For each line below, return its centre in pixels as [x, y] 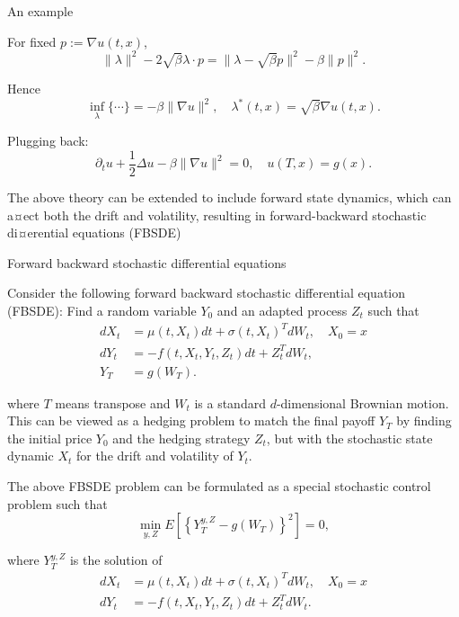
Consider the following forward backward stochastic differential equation [207, 293]
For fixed [32, 41]
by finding [424, 420]
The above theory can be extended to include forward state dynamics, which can [229, 197]
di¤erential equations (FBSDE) [94, 232]
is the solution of [116, 560]
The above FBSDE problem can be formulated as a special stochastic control [219, 486]
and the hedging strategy [181, 438]
